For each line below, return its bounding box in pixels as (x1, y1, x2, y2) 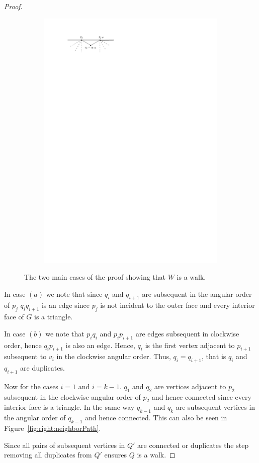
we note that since (46, 288, 103, 299)
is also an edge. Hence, (65, 339, 135, 350)
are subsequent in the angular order (142, 288, 252, 299)
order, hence (4, 339, 42, 350)
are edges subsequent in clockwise (135, 328, 239, 338)
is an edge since (41, 300, 90, 310)
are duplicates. (20, 363, 65, 373)
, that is (201, 351, 226, 362)
